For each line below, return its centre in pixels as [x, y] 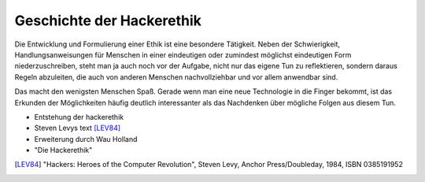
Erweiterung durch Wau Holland [86, 139]
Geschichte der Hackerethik [108, 20]
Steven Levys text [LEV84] [78, 128]
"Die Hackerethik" [63, 150]
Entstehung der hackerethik [79, 117]
